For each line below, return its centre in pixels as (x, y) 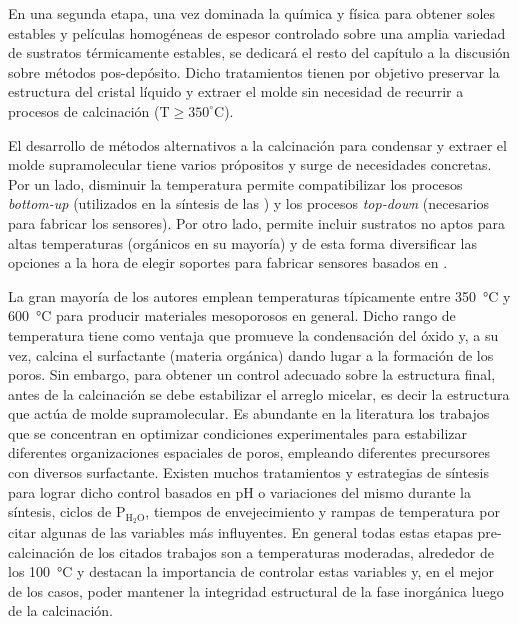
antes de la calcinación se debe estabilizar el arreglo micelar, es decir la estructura (259, 393)
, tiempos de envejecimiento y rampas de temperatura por (322, 511)
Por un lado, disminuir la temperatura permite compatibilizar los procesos (235, 183)
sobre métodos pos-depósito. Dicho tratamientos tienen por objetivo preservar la (254, 71)
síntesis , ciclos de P (67, 511)
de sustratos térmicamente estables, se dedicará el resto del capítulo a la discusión (259, 52)
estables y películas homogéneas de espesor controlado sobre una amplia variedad (257, 32)
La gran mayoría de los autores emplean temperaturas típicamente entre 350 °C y (259, 295)
